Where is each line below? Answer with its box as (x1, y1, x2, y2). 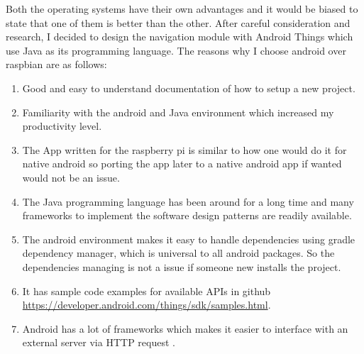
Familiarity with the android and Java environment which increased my (22, 104, 334, 119)
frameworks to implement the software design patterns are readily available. (22, 208, 352, 223)
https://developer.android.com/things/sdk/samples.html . (22, 297, 271, 312)
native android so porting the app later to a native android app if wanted (22, 156, 342, 171)
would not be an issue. (22, 170, 120, 184)
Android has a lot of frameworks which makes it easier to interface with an (22, 321, 348, 336)
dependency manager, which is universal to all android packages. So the (22, 245, 335, 260)
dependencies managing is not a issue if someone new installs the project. (22, 259, 341, 274)
